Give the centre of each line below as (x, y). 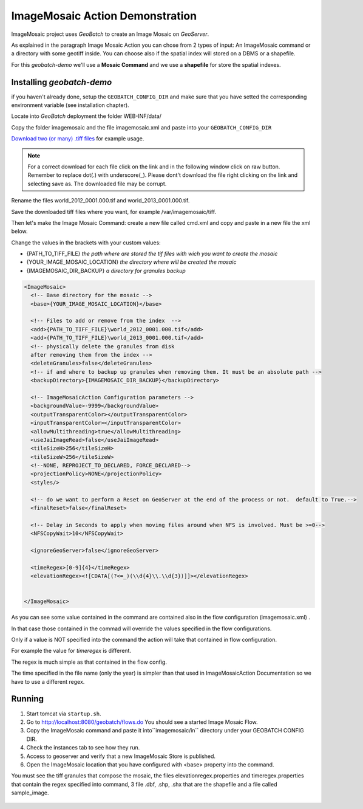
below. (19, 232)
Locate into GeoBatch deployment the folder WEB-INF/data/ (87, 116)
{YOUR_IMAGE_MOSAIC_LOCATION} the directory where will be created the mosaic (131, 262)
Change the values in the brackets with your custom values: (86, 243)
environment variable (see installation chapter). (70, 105)
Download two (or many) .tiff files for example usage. (78, 139)
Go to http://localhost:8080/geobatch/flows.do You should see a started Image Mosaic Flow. (142, 722)
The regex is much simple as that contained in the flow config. (89, 662)
